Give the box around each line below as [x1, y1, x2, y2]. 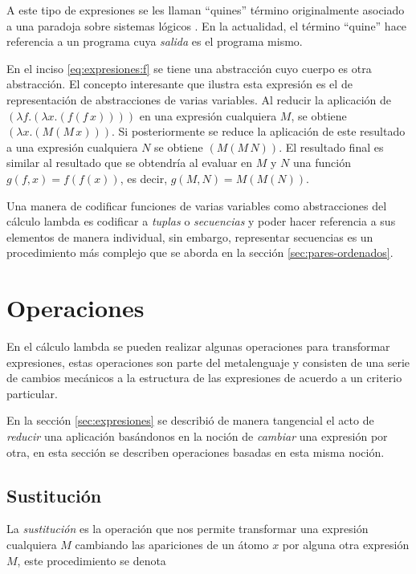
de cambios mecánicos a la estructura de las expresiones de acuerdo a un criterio [6, 369, 402, 386]
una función [292, 154, 351, 171]
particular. [6, 385, 58, 401]
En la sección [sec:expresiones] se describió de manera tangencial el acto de [6, 412, 374, 429]
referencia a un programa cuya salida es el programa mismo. [6, 33, 303, 50]
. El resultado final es [279, 138, 384, 155]
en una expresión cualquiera [139, 107, 277, 124]
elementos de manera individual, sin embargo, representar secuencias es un [6, 228, 373, 245]
